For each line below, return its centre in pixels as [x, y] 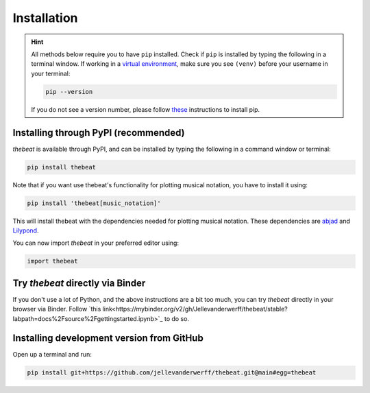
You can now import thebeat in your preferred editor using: [96, 243]
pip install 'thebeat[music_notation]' [94, 203]
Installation [45, 18]
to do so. [177, 318]
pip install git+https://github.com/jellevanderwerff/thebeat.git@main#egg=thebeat [172, 373]
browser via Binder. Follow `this [57, 309]
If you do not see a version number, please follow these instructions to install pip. [146, 109]
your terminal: [51, 73]
